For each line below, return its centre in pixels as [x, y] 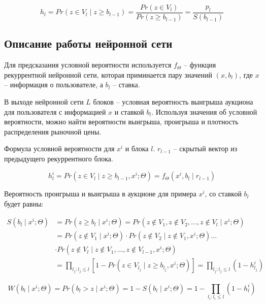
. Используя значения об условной [204, 111]
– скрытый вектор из [205, 148]
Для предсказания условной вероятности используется [88, 65]
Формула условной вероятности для [59, 148]
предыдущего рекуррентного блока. [59, 159]
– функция [200, 65]
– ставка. [126, 85]
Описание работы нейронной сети [88, 43]
